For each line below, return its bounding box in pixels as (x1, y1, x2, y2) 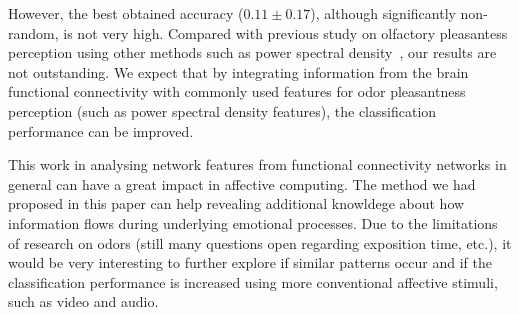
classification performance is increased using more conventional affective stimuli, (8, 271, 498, 292)
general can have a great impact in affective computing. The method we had (8, 173, 476, 194)
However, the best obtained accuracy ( (8, 3, 244, 23)
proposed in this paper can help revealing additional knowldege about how (8, 193, 465, 214)
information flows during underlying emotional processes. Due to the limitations (8, 212, 498, 233)
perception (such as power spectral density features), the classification (8, 100, 437, 121)
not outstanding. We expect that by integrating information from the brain (8, 61, 469, 82)
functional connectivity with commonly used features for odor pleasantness (8, 81, 466, 102)
